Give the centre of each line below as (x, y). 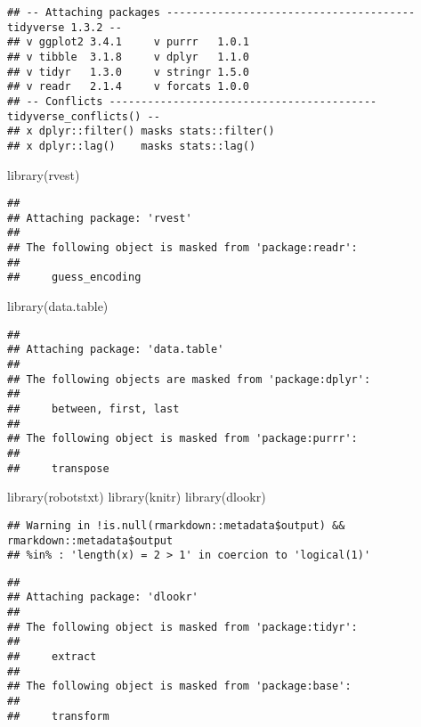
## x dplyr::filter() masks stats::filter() (141, 131)
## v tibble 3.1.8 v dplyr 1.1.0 (129, 57)
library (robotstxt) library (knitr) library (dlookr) (137, 497)
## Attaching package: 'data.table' (116, 350)
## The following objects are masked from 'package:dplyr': (189, 379)
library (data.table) (58, 306)
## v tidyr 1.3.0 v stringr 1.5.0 (129, 72)
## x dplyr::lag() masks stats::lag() (132, 146)
